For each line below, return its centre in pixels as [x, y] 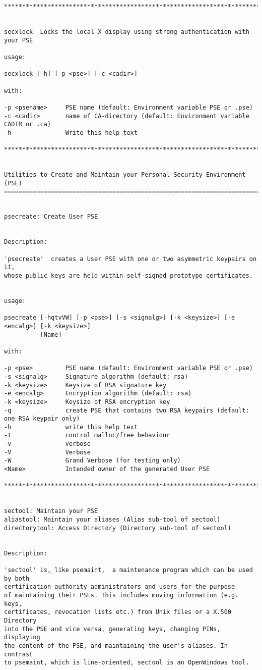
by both [17, 578]
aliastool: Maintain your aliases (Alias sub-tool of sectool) [112, 520]
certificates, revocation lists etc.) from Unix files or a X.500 [118, 612]
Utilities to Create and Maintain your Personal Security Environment [125, 175]
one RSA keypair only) [42, 419]
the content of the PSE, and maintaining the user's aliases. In [116, 646]
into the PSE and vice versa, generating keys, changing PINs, [112, 629]
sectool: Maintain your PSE [51, 511]
